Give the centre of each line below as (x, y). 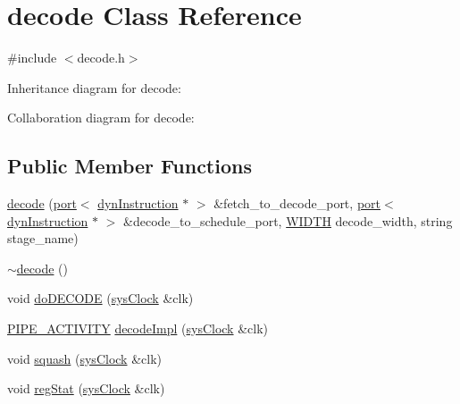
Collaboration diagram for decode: (101, 118)
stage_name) (43, 238)
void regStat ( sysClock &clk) (86, 388)
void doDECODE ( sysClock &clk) (100, 298)
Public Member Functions (130, 166)
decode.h (101, 58)
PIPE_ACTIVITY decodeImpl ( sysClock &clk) (138, 328)
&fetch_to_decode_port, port (297, 203)
